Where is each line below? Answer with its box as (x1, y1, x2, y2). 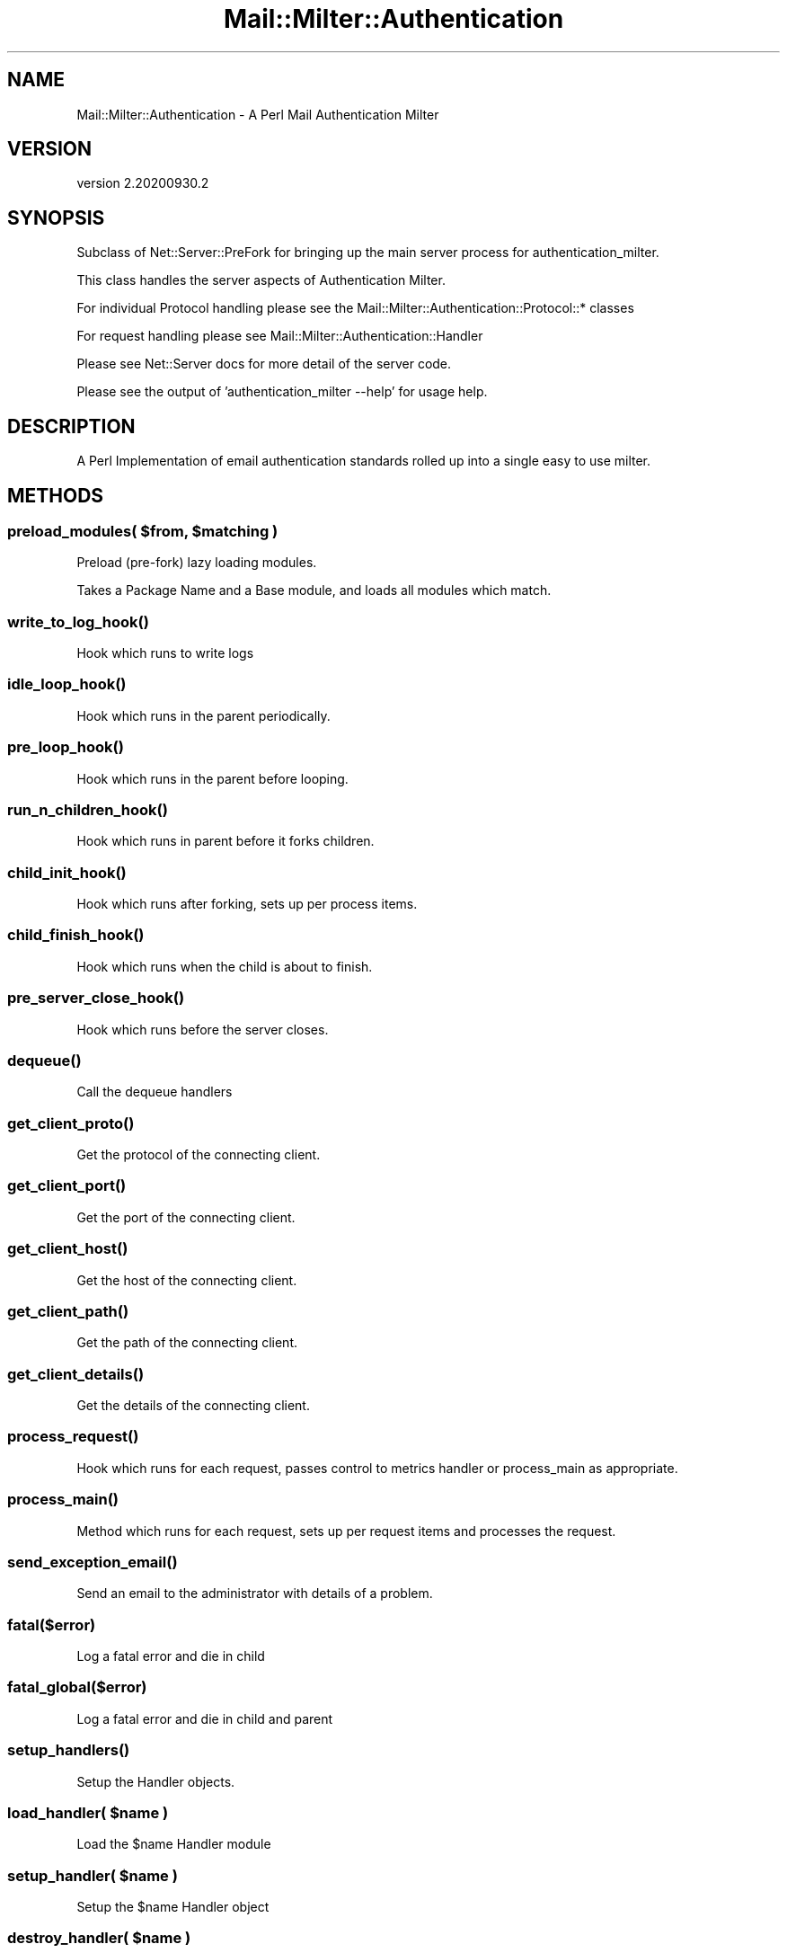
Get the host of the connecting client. (76, 1272, 297, 1288)
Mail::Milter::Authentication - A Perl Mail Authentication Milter (76, 106, 439, 122)
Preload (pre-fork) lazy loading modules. (76, 555, 317, 571)
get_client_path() (7, 1301, 129, 1320)
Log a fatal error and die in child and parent (76, 1710, 333, 1727)
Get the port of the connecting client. (76, 1209, 296, 1225)
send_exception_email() (7, 1552, 178, 1571)
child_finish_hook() (7, 926, 145, 945)
